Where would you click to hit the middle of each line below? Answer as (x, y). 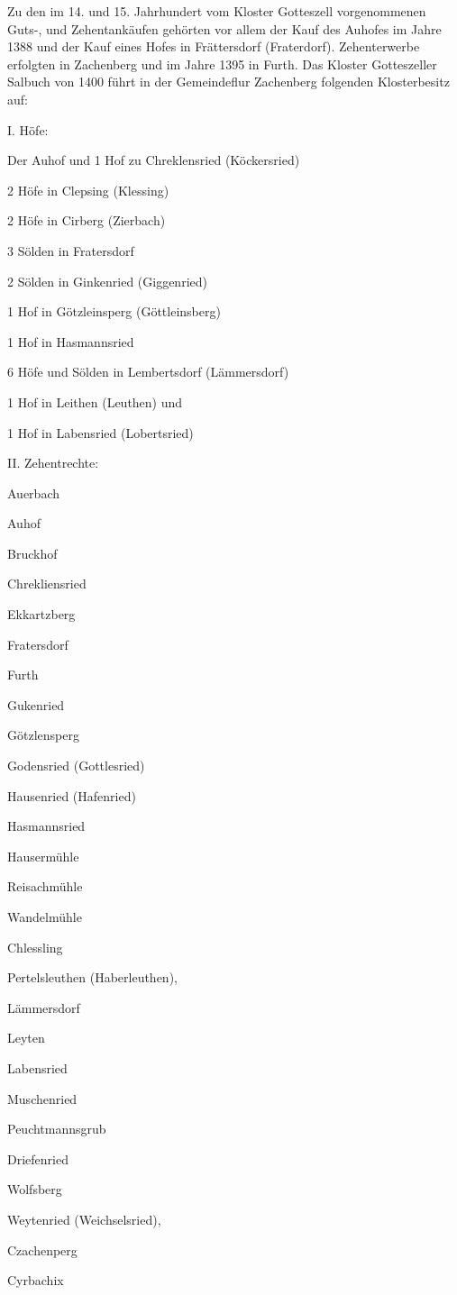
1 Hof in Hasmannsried (71, 341)
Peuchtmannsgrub (57, 1129)
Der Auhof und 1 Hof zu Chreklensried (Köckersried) (154, 160)
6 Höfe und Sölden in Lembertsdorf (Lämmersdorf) (148, 372)
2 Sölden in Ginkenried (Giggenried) (107, 281)
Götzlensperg (43, 735)
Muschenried (42, 1098)
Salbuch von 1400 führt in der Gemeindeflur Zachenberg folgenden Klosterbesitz (228, 82)
